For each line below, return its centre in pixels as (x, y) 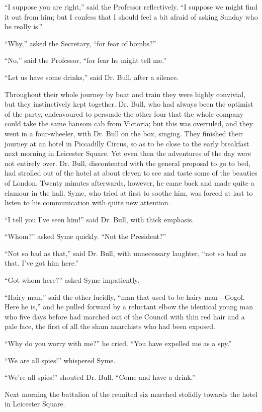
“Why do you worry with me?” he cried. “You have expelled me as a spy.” (118, 343)
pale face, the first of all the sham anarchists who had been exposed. (110, 326)
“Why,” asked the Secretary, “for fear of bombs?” (80, 43)
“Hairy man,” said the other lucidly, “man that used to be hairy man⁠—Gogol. (125, 297)
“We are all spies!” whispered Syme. (60, 360)
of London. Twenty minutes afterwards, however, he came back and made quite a (129, 182)
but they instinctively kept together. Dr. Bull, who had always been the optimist (129, 104)
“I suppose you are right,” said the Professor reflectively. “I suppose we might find (131, 7)
